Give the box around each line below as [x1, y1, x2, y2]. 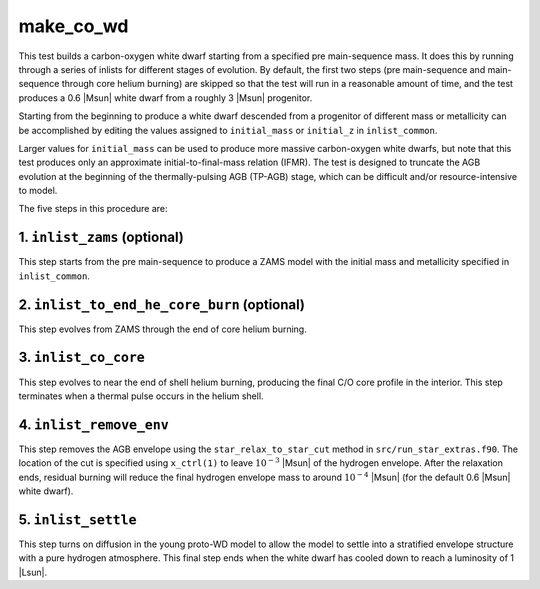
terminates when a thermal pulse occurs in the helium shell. [18, 390, 264, 402]
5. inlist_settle [18, 511, 137, 528]
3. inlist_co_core [18, 349, 145, 366]
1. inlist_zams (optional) [18, 229, 184, 246]
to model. [18, 185, 58, 197]
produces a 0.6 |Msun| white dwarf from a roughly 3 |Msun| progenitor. [18, 91, 313, 104]
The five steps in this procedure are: [18, 203, 168, 215]
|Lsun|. [18, 566, 48, 578]
